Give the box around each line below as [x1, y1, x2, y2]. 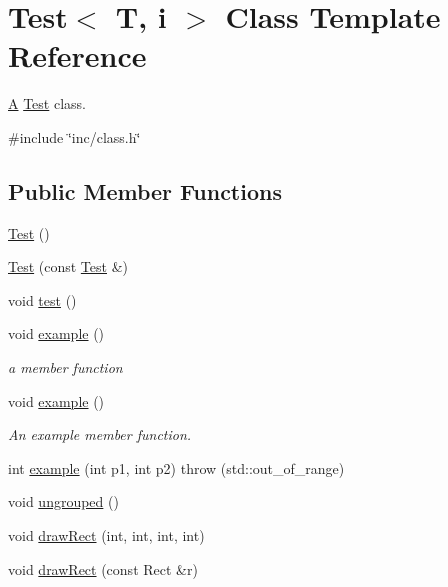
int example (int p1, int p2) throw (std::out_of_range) [8, 457, 345, 478]
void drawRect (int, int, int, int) [8, 525, 205, 546]
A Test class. [8, 93, 86, 114]
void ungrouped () [8, 491, 119, 512]
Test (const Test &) [8, 256, 128, 277]
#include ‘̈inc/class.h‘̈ [8, 126, 141, 147]
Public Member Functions [8, 175, 282, 206]
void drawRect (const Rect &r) [8, 558, 198, 579]
